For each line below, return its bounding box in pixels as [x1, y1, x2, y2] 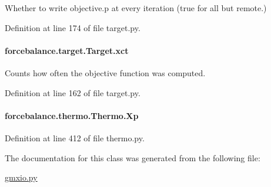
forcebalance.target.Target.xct [5, 44, 129, 56]
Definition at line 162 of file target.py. [5, 86, 140, 98]
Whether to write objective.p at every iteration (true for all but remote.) [5, 2, 267, 13]
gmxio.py [5, 171, 38, 183]
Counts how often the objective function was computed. [5, 66, 206, 79]
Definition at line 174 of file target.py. [5, 21, 140, 33]
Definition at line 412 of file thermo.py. [5, 131, 145, 144]
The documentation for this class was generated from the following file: [5, 151, 260, 164]
